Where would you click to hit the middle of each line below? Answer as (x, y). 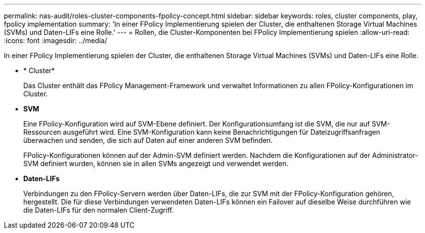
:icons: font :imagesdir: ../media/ (56, 40)
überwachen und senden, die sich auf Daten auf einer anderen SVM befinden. (148, 140)
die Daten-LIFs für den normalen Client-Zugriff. (98, 210)
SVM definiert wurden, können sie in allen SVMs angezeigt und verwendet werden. (156, 163)
